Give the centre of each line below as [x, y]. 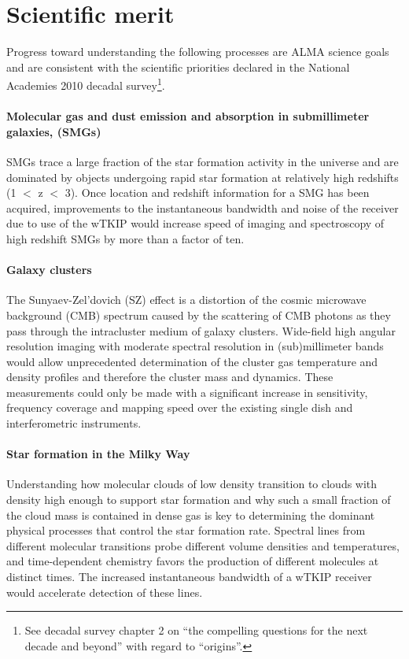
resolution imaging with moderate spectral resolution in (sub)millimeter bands [195, 346]
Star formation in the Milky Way [98, 454]
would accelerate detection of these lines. [105, 592]
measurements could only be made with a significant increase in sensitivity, [187, 392]
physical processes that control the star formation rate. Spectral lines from [186, 530]
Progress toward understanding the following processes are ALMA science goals [198, 52]
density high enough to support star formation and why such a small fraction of [199, 500]
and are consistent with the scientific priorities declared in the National [178, 67]
